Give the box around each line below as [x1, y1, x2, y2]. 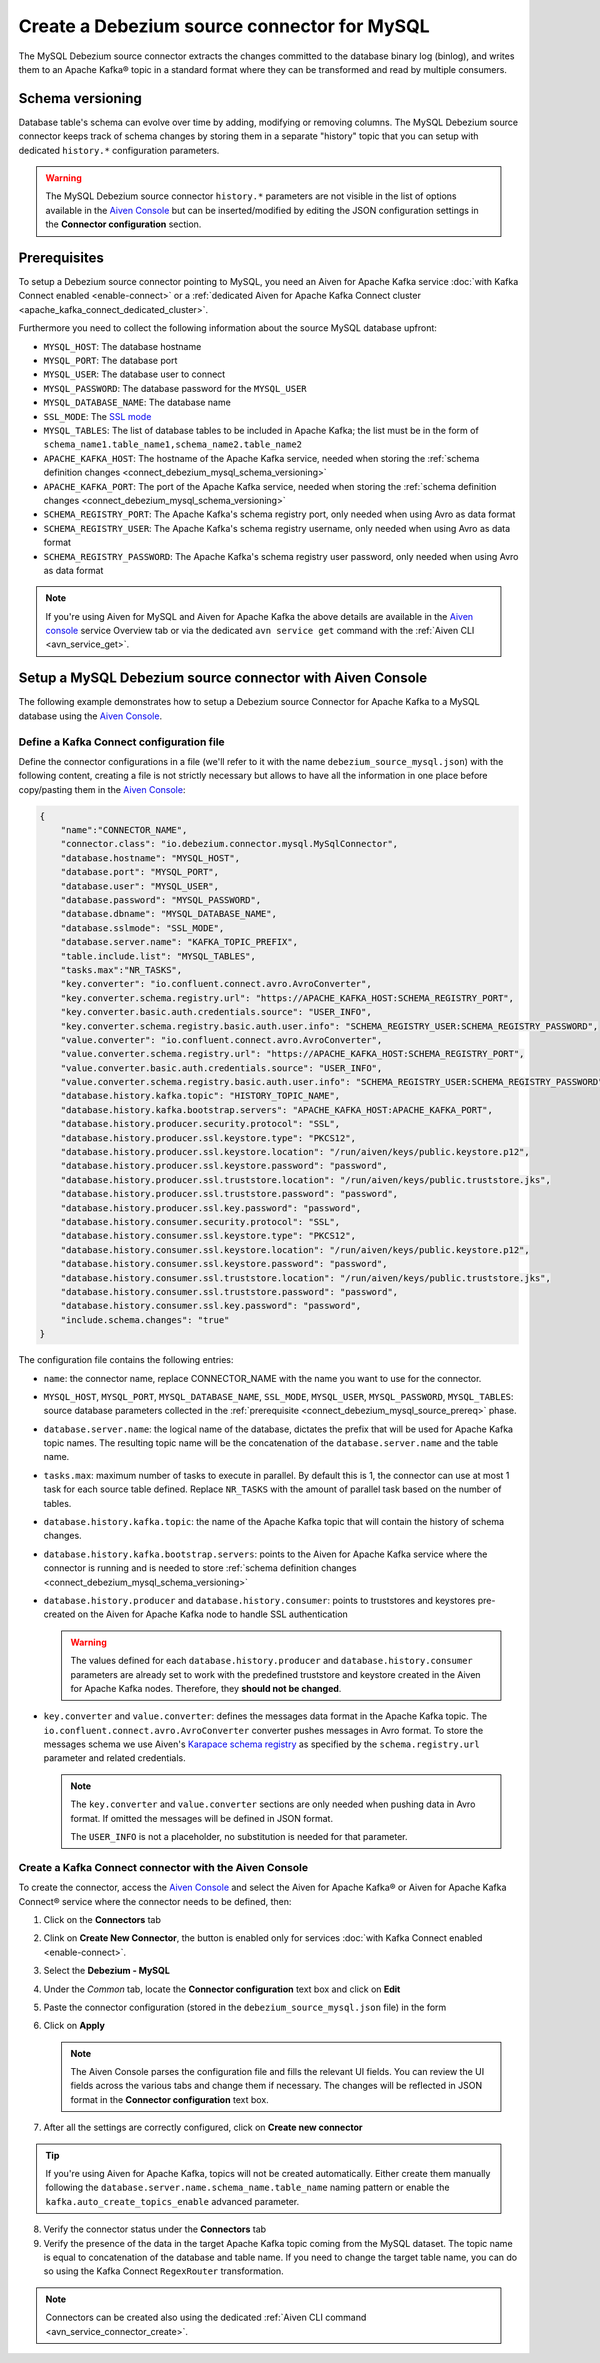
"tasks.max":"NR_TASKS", [60, 964, 183, 975]
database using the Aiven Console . [18, 710, 163, 722]
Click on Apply [43, 2020, 105, 2032]
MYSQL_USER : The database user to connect [43, 368, 226, 380]
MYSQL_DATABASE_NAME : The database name [43, 396, 232, 409]
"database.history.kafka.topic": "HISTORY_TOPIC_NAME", [60, 1090, 341, 1102]
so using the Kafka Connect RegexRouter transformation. [43, 2265, 284, 2277]
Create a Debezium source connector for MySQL [18, 15, 430, 37]
